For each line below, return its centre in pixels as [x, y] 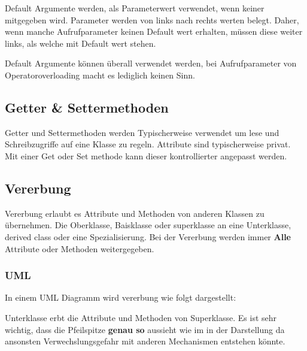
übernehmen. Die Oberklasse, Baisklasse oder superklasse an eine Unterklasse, [148, 225]
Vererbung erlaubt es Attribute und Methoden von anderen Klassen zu [135, 213]
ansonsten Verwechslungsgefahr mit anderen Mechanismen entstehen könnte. [145, 341]
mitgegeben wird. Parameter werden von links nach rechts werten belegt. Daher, [152, 19]
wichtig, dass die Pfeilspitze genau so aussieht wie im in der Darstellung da [145, 329]
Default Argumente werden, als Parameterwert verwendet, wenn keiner [135, 8]
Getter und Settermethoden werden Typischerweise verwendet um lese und [142, 132]
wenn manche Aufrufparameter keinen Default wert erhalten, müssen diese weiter [154, 31]
